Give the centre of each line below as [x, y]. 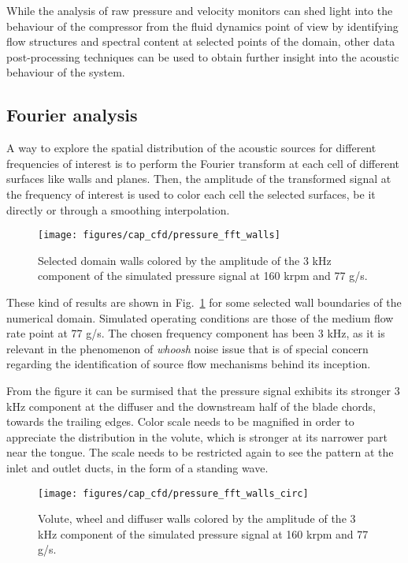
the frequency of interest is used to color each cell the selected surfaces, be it [191, 194]
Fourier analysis [72, 115]
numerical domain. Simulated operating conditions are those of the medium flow [200, 317]
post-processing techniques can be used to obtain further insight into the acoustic [203, 56]
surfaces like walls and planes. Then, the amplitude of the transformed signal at [199, 179]
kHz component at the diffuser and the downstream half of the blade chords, [191, 406]
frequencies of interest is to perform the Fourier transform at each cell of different [203, 163]
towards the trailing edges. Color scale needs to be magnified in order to [180, 421]
